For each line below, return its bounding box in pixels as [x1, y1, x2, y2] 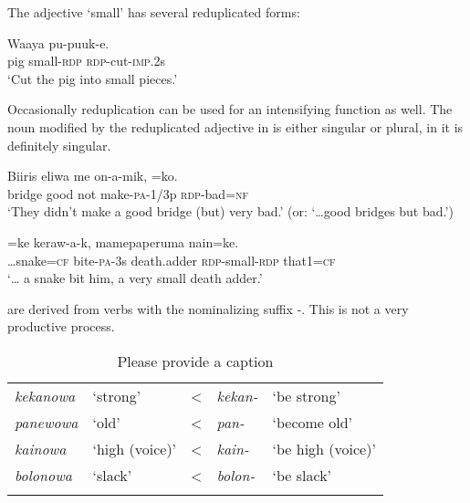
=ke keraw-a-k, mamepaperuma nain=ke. [7, 232, 239, 251]
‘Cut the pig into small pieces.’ [7, 68, 178, 88]
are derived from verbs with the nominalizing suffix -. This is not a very [7, 299, 409, 318]
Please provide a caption [117, 350, 274, 372]
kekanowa [15, 384, 76, 406]
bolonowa [15, 464, 72, 486]
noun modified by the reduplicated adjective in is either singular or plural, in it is [7, 117, 464, 136]
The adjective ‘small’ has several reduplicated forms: [7, 3, 300, 21]
